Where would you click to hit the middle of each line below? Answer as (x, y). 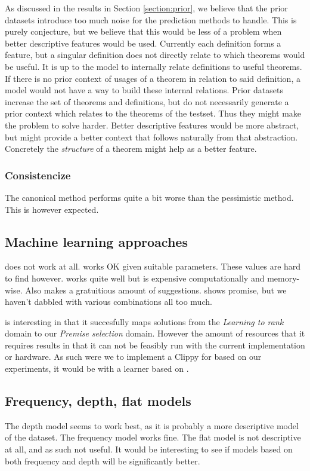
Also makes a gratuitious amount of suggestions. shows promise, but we (156, 290)
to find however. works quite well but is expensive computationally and (135, 278)
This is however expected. (52, 209)
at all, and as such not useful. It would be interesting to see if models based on (149, 449)
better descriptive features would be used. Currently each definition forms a (143, 43)
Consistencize (38, 175)
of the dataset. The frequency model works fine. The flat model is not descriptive (153, 437)
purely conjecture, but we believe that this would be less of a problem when (143, 31)
